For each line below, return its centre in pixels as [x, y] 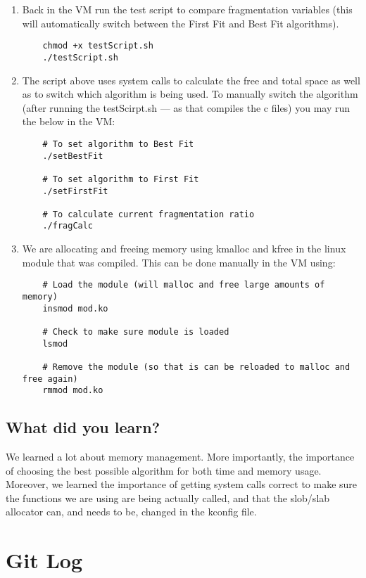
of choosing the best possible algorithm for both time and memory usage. [164, 470]
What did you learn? [83, 427]
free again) [50, 379]
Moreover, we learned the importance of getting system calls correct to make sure [182, 484]
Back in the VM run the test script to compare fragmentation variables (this [187, 9]
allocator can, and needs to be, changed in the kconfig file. [131, 512]
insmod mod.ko [75, 308]
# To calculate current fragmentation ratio [149, 214]
